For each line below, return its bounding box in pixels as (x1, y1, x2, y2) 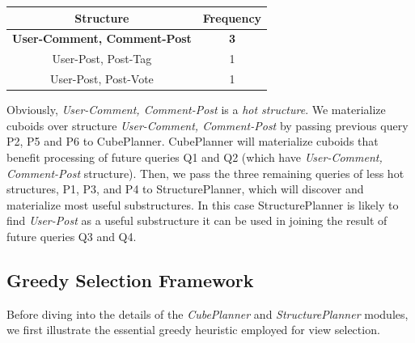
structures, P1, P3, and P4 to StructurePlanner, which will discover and (6, 180, 364, 197)
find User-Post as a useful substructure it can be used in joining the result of (6, 212, 387, 229)
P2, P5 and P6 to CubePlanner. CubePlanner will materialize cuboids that (6, 133, 379, 150)
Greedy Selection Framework (6, 267, 254, 292)
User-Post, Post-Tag (52, 50, 152, 67)
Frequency (202, 9, 262, 26)
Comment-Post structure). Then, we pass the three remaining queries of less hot (6, 164, 404, 181)
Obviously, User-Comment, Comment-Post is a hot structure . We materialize (6, 101, 386, 118)
